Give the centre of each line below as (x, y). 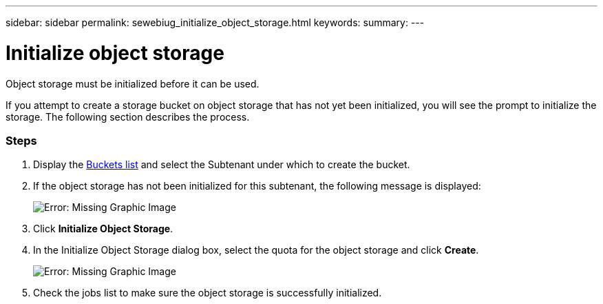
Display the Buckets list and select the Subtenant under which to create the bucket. (222, 165)
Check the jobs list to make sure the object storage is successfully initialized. (208, 293)
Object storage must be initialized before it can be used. (133, 83)
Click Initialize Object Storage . (103, 229)
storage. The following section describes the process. (128, 116)
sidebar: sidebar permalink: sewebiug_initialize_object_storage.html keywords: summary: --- (215, 22)
